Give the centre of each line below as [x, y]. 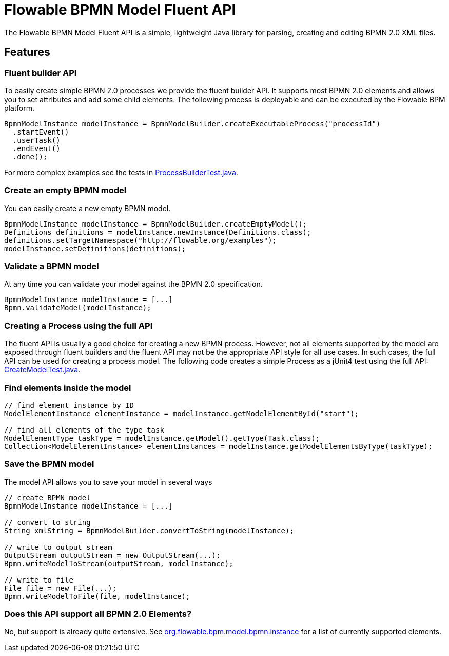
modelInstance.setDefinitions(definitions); [95, 248]
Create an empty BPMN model [65, 190]
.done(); [30, 156]
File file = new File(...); [61, 588]
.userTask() [36, 140]
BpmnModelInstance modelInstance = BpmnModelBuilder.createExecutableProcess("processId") [192, 124]
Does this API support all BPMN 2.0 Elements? [98, 614]
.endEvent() [36, 148]
